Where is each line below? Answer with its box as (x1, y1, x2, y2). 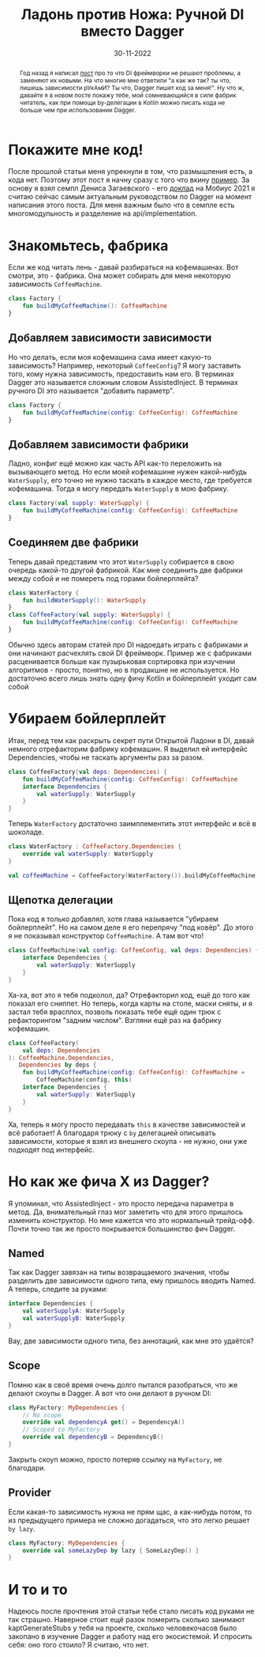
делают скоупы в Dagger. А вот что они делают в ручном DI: (8, 1388, 211, 1398)
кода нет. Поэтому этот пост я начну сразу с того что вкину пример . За (8, 176, 250, 185)
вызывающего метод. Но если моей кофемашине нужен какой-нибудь (8, 467, 247, 477)
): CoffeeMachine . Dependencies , (8, 1054, 114, 1062)
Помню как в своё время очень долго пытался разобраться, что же (8, 1380, 238, 1389)
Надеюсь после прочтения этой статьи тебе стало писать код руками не (8, 1606, 255, 1616)
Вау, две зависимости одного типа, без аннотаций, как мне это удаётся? (8, 1336, 254, 1346)
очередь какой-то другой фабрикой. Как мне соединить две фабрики (8, 565, 243, 575)
